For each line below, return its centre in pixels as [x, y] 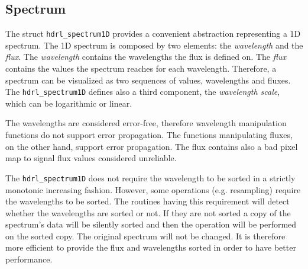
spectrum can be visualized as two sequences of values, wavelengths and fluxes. [148, 80]
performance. [29, 259]
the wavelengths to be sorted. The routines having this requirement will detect [147, 201]
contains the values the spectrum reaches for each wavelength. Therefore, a [141, 68]
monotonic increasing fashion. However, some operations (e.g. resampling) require [153, 189]
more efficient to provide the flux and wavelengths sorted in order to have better [151, 247]
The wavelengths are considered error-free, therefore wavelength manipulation [146, 123]
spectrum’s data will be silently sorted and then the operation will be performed [151, 224]
